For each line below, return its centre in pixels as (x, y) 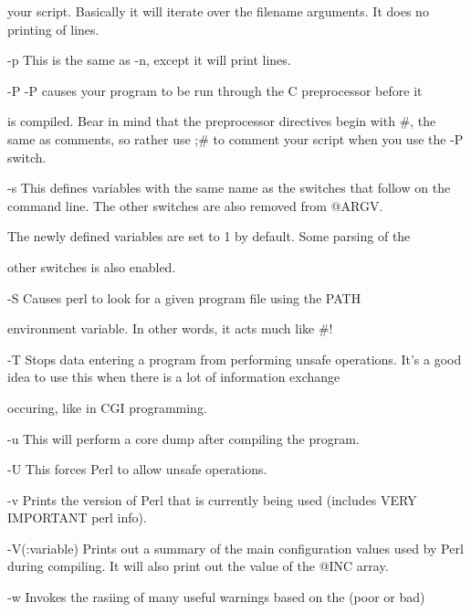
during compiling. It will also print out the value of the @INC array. (198, 566)
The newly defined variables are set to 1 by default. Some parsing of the (209, 236)
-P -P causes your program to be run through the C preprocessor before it (215, 90)
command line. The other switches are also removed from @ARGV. (195, 205)
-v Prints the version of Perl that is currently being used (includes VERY (212, 499)
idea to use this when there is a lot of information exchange (174, 377)
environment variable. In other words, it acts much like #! (170, 328)
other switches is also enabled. (92, 266)
